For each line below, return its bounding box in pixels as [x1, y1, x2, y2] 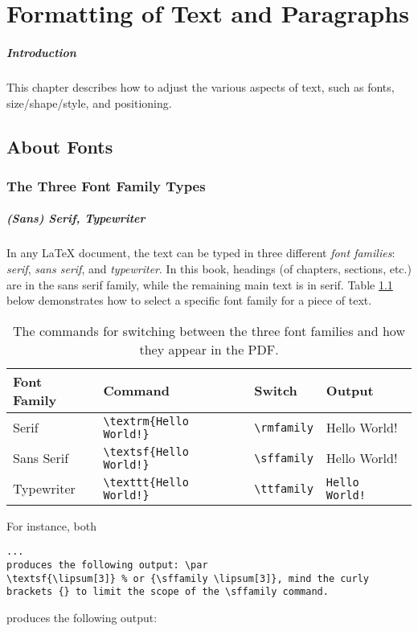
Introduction [6, 43, 76, 60]
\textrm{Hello [103, 414, 189, 428]
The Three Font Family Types [6, 175, 206, 195]
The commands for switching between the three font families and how [13, 321, 405, 340]
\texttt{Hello [103, 475, 189, 489]
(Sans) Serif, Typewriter [6, 210, 145, 227]
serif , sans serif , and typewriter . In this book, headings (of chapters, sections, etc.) [6, 260, 412, 277]
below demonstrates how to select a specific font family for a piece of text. [6, 292, 372, 309]
